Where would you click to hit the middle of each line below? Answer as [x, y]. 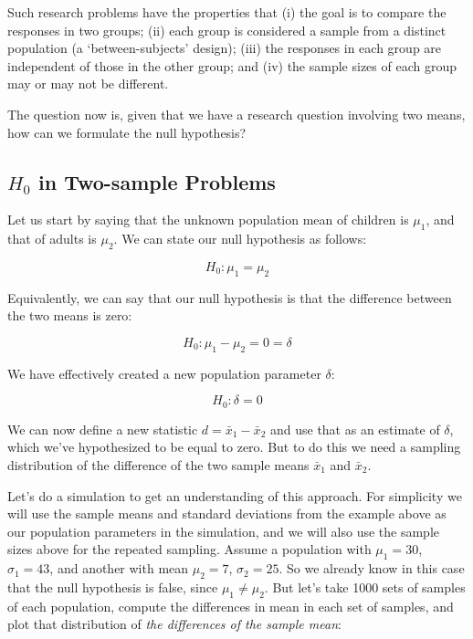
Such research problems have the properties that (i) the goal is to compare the [227, 12]
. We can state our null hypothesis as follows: [240, 239]
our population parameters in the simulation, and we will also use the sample [224, 531]
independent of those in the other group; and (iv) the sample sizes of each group [232, 65]
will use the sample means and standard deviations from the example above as [227, 513]
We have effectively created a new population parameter [164, 373]
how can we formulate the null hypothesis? [127, 132]
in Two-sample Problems [157, 181]
